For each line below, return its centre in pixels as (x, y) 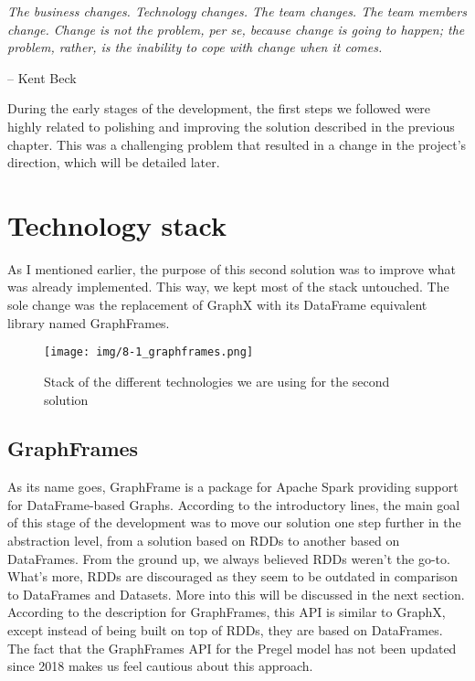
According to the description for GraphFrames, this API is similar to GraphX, (227, 612)
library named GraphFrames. (89, 322)
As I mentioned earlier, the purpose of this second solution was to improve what (232, 268)
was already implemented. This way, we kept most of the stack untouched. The (228, 287)
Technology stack (117, 224)
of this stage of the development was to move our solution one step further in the (234, 522)
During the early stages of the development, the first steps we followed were (219, 108)
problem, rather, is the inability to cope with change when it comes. (195, 47)
